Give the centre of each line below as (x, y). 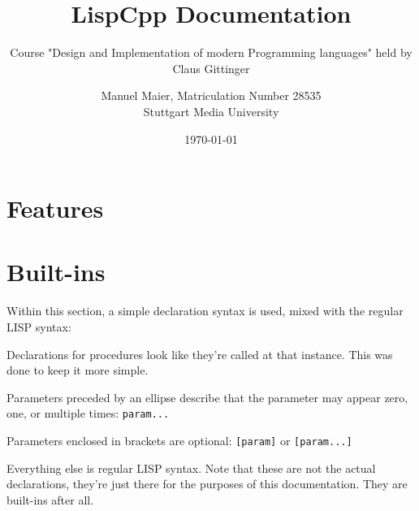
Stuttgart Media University (211, 111)
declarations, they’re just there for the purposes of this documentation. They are (207, 484)
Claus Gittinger (211, 68)
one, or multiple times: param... (88, 413)
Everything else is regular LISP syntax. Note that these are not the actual (191, 468)
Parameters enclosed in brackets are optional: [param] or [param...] (179, 441)
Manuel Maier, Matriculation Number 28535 (211, 95)
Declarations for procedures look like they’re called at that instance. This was (200, 354)
